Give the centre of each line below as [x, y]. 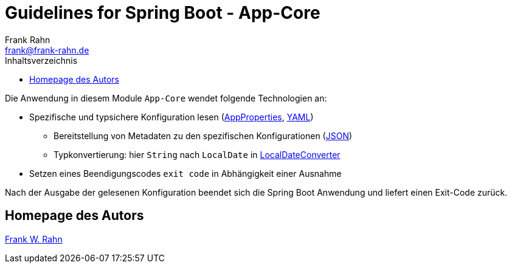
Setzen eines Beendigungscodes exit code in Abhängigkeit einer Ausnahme [185, 173]
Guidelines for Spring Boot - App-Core [163, 13]
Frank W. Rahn [34, 239]
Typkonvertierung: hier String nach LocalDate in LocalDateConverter [197, 154]
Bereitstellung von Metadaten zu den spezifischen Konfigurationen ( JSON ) [203, 136]
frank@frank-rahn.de [47, 50]
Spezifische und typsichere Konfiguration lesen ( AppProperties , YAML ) [171, 117]
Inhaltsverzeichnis [41, 60]
